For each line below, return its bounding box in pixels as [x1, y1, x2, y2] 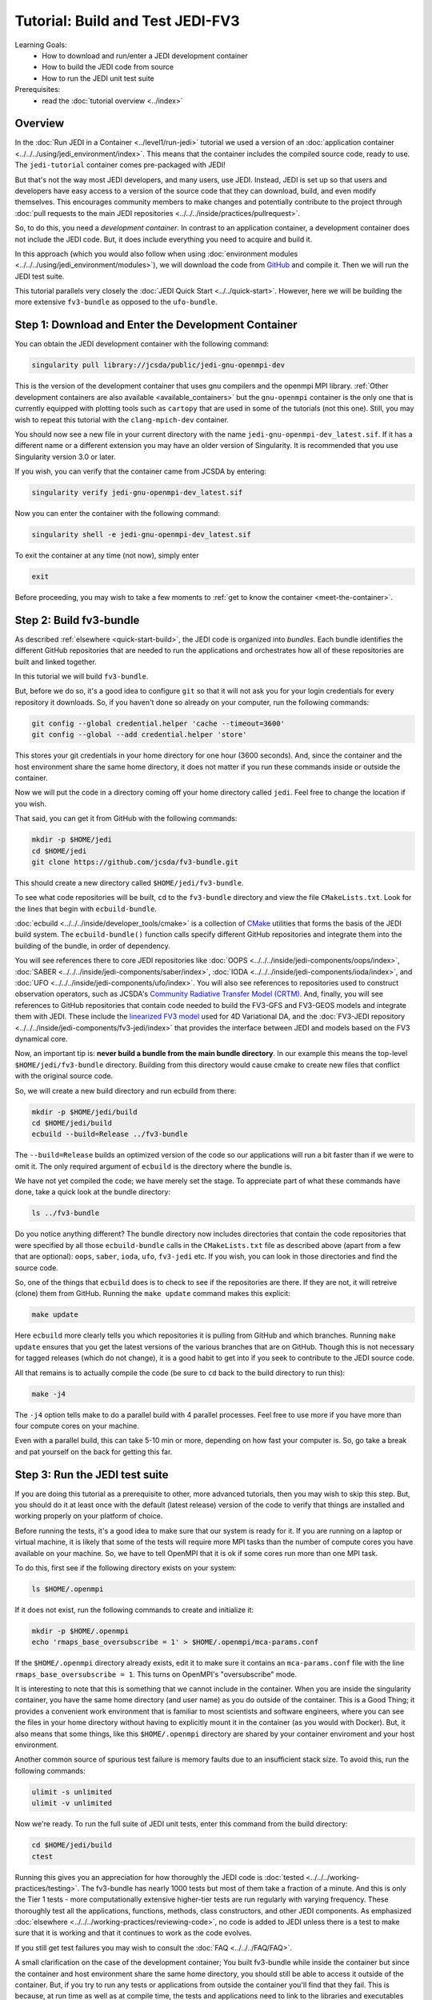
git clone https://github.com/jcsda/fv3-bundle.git [31, 857, 239, 866]
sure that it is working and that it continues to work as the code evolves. [14, 1928, 252, 1938]
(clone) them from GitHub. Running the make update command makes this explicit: [14, 1289, 291, 1298]
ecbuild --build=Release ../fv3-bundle [31, 1130, 188, 1139]
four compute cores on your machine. [14, 1421, 139, 1430]
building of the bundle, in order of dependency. [14, 941, 171, 950]
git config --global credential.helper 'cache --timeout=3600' [31, 718, 286, 728]
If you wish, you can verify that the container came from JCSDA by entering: [14, 466, 267, 476]
